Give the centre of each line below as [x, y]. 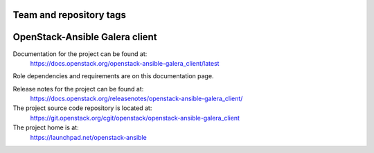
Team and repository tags [69, 15]
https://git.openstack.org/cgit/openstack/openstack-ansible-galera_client [135, 118]
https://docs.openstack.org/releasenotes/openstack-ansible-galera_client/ [136, 99]
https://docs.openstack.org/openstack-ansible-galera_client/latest [125, 63]
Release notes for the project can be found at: [78, 89]
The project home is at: [46, 127]
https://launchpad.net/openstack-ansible [88, 137]
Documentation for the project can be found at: [80, 54]
